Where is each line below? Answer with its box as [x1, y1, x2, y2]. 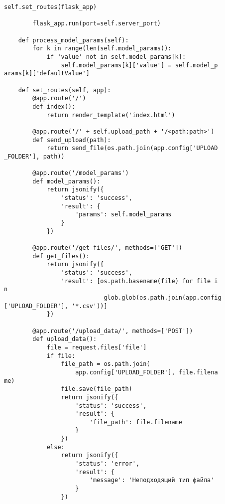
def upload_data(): [32, 336, 97, 343]
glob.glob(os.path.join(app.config [104, 294, 222, 301]
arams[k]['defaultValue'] [4, 70, 90, 77]
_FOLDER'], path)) [4, 153, 65, 160]
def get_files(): [32, 252, 90, 260]
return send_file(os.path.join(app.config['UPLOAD [46, 145, 218, 152]
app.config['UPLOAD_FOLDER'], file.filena [75, 368, 218, 376]
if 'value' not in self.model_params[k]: [46, 53, 186, 60]
